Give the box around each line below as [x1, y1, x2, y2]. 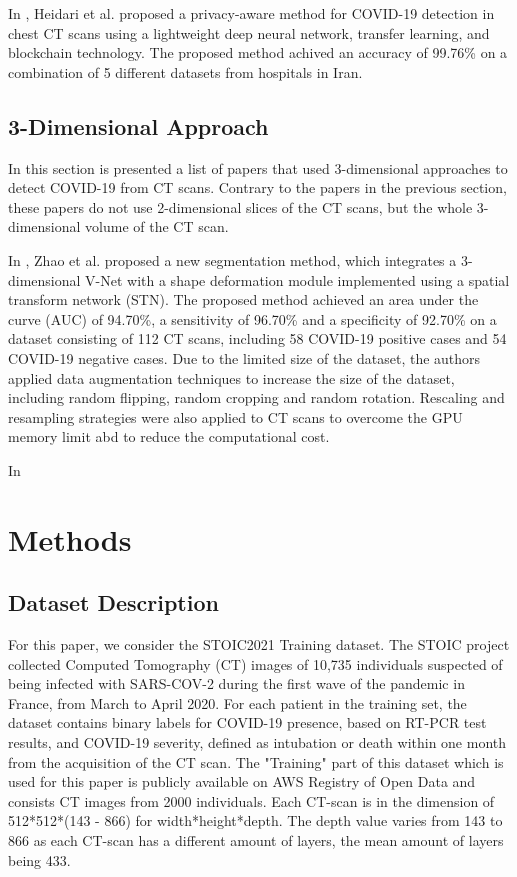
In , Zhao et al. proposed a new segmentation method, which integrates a [8, 249, 457, 270]
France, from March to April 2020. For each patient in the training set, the [8, 692, 467, 713]
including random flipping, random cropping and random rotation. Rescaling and [8, 387, 505, 408]
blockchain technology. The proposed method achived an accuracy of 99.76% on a [8, 42, 508, 63]
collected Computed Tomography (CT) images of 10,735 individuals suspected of [8, 653, 503, 674]
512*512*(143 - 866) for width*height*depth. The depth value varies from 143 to [8, 810, 503, 831]
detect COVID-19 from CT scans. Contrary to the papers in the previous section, [8, 177, 507, 198]
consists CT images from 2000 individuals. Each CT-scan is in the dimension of [8, 790, 495, 811]
